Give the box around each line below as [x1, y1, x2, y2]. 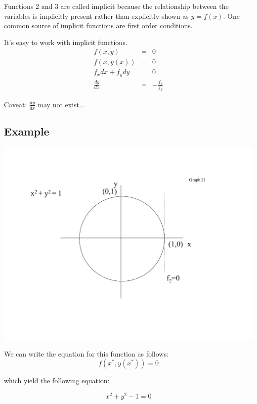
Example [4, 124, 49, 139]
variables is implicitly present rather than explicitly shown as [4, 10, 189, 21]
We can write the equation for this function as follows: [4, 348, 169, 359]
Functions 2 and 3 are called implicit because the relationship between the [4, 1, 229, 11]
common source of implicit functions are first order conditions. [4, 20, 193, 31]
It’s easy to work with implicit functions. [4, 37, 128, 47]
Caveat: [4, 99, 27, 109]
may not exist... [38, 99, 85, 109]
